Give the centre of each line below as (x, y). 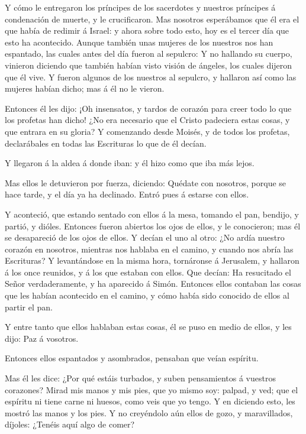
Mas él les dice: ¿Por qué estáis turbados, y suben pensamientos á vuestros (140, 378)
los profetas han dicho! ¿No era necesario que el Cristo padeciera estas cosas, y (147, 120)
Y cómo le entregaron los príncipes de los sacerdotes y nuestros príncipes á (140, 7)
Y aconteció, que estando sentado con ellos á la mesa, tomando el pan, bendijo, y (152, 214)
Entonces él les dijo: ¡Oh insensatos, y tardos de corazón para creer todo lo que (148, 108)
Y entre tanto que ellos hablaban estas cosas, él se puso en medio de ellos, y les (148, 327)
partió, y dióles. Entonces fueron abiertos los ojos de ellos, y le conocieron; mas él (153, 226)
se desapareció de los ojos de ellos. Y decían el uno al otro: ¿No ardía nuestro (145, 237)
